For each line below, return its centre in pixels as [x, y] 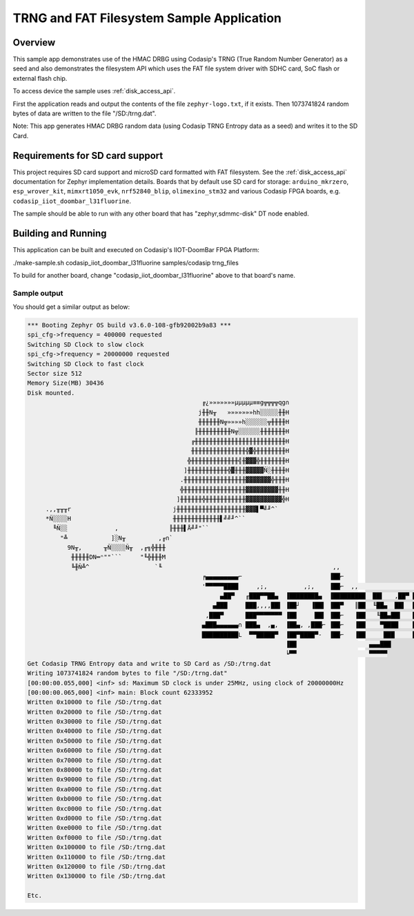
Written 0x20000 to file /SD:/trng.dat [95, 712]
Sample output [38, 293]
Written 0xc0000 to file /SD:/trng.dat [95, 809]
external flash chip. [40, 78]
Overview [34, 42]
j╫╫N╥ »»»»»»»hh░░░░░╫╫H [244, 412]
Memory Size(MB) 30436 [66, 383]
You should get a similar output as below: [71, 307]
